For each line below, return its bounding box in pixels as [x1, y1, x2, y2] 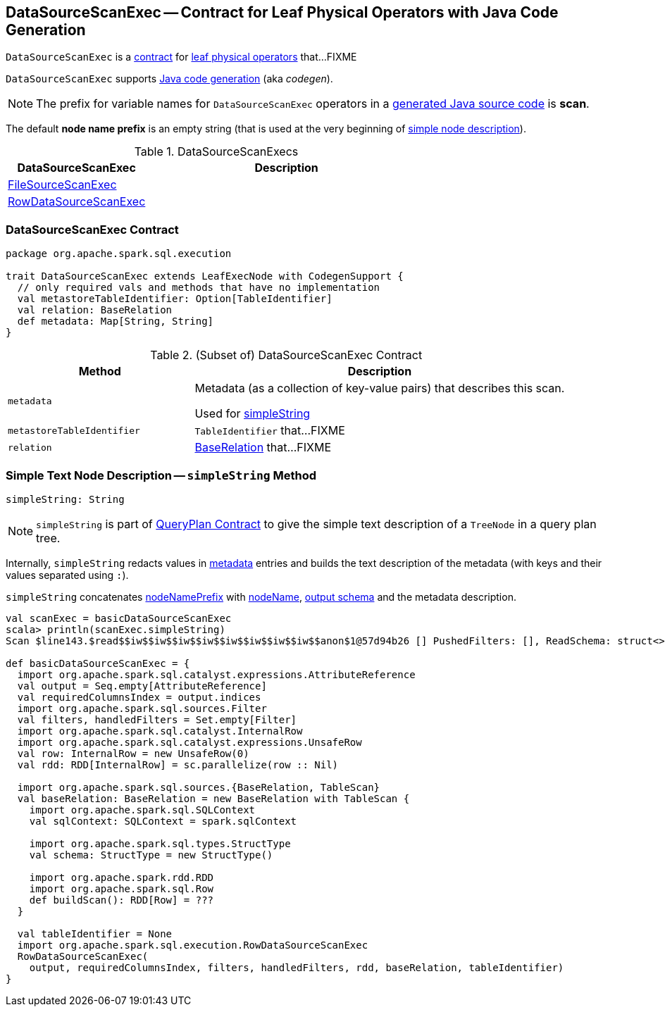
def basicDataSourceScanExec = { [6, 657, 190, 669]
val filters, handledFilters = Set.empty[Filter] [17, 713, 297, 725]
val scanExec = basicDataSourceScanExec [6, 612, 232, 624]
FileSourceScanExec [8, 177, 117, 192]
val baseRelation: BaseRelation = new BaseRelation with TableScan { [17, 792, 410, 804]
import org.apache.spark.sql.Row [29, 882, 214, 894]
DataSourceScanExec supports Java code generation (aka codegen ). [6, 73, 333, 85]
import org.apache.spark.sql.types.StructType [29, 837, 291, 849]
